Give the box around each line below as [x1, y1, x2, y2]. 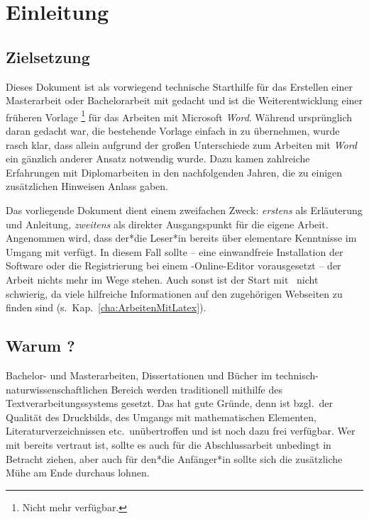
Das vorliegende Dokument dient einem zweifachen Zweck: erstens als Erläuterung [6, 202, 363, 217]
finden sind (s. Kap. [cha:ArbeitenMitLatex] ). [6, 300, 206, 315]
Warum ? [6, 335, 75, 357]
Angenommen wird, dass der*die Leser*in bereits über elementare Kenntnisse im [6, 230, 357, 245]
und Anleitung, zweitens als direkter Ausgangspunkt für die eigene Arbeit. [6, 216, 329, 231]
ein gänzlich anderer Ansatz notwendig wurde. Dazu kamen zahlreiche [6, 151, 310, 166]
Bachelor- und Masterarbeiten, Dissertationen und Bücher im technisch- [6, 367, 319, 382]
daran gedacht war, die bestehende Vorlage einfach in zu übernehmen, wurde [6, 123, 340, 138]
